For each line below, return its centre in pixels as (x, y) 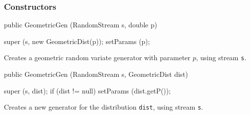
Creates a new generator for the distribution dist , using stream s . (104, 107)
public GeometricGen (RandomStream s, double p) (81, 25)
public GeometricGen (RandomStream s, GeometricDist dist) (96, 74)
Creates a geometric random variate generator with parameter (97, 57)
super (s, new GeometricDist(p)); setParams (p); (77, 41)
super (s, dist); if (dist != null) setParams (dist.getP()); (87, 90)
